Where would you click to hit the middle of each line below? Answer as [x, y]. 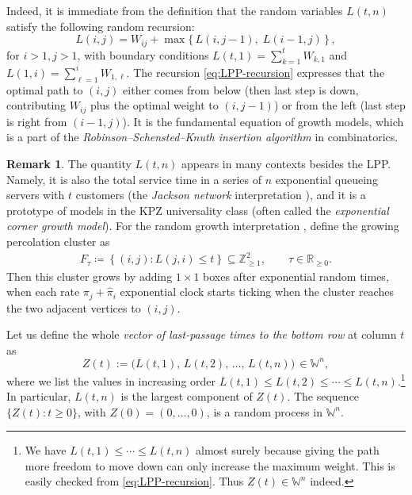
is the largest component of [187, 396]
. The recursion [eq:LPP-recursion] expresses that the [256, 72]
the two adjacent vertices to [74, 307]
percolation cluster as [58, 241]
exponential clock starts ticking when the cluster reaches [257, 292]
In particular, [39, 396]
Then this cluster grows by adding [90, 276]
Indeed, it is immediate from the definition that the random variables [175, 10]
